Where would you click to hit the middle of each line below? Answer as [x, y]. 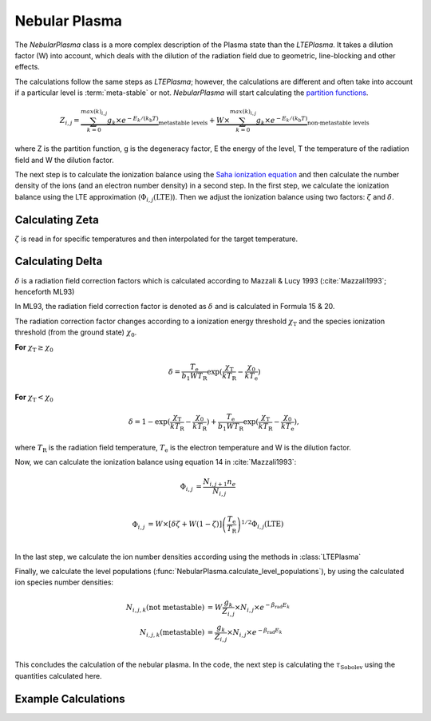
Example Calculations [70, 699]
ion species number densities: [64, 582]
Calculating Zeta [57, 220]
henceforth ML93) [45, 291]
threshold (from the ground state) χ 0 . [76, 333]
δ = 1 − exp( [149, 422]
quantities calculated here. [59, 675]
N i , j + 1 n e [219, 483]
